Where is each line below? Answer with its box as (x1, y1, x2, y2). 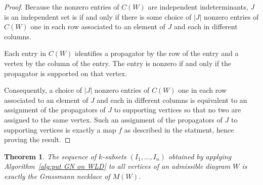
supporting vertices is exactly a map (4, 124, 116, 135)
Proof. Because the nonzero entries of (4, 2, 119, 12)
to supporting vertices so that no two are (114, 104, 241, 115)
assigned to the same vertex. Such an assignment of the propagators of (4, 114, 223, 125)
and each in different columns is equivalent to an (97, 94, 247, 105)
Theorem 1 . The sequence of (4, 151, 96, 161)
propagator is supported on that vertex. (4, 68, 127, 78)
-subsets (102, 151, 126, 161)
